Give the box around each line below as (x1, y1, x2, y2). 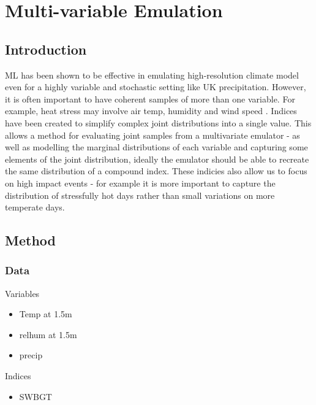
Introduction (5, 39, 87, 58)
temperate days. (5, 201, 65, 214)
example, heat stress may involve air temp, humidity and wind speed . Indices (5, 104, 297, 117)
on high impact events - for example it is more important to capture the (5, 176, 276, 189)
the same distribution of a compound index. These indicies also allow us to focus (5, 164, 307, 177)
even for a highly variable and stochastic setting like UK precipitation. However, (5, 80, 306, 93)
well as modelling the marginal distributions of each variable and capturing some (5, 141, 308, 153)
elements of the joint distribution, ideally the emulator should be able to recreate (5, 152, 309, 165)
